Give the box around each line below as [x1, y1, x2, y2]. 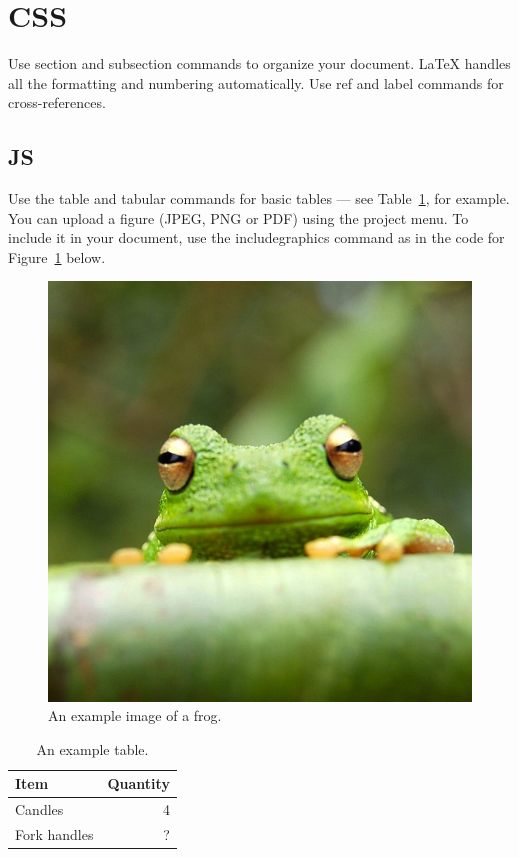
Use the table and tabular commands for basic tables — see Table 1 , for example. [8, 188, 510, 209]
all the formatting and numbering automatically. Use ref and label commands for [8, 72, 504, 93]
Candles [15, 799, 64, 820]
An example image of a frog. [48, 705, 222, 726]
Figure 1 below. [8, 246, 106, 267]
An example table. [36, 738, 149, 759]
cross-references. [8, 92, 106, 113]
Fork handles [15, 823, 94, 844]
